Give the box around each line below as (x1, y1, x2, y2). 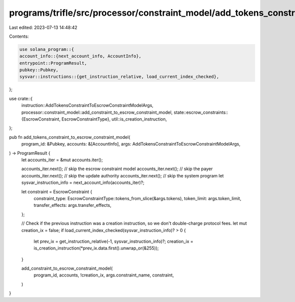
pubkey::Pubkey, (19, 67, 59, 73)
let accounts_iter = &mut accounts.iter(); (21, 157, 103, 163)
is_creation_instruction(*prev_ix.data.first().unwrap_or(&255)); (33, 245, 159, 251)
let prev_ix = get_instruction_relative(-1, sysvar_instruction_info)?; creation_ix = (33, 238, 194, 244)
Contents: (9, 33, 29, 39)
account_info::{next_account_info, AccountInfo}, (19, 53, 142, 59)
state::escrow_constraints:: (174, 109, 229, 115)
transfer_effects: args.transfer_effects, (33, 202, 112, 208)
